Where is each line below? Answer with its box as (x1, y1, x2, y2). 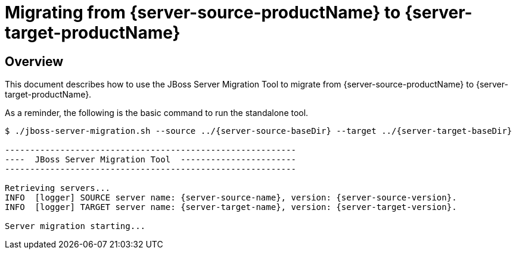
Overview (5, 54, 64, 69)
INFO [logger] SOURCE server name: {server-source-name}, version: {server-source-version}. (5, 193, 457, 203)
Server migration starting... (5, 221, 146, 231)
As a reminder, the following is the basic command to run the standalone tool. (5, 108, 309, 118)
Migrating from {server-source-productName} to (5, 2, 401, 23)
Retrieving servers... (5, 183, 111, 193)
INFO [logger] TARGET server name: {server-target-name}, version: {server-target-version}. (5, 202, 457, 212)
